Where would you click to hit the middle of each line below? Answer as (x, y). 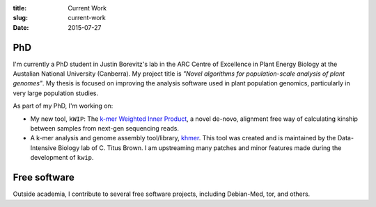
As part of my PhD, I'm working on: (63, 106)
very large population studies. (56, 93)
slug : (20, 18)
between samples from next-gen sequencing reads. (104, 129)
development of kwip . (62, 158)
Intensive (44, 148)
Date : (21, 27)
